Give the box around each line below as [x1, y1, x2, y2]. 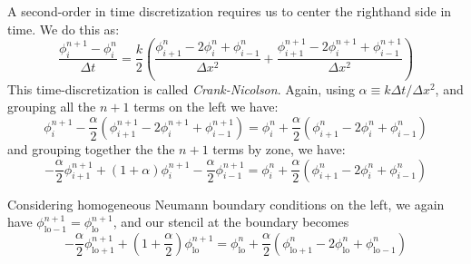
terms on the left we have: [133, 97, 279, 116]
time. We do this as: [7, 19, 120, 38]
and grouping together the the [7, 139, 175, 158]
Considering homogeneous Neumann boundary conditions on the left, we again [7, 194, 445, 213]
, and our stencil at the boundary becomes [113, 212, 349, 231]
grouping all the [7, 97, 96, 116]
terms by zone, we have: [212, 139, 346, 158]
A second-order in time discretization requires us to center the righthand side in [7, 2, 452, 20]
